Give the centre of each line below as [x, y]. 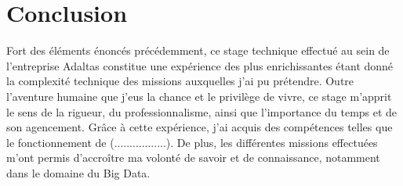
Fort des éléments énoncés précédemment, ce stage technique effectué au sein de [198, 50]
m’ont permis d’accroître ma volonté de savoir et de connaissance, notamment [193, 157]
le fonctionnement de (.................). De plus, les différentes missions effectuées [192, 142]
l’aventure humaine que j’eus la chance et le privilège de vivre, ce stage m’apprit [199, 96]
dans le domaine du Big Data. [78, 172]
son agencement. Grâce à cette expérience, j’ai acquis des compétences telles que [200, 127]
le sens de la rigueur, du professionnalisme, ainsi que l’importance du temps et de [202, 111]
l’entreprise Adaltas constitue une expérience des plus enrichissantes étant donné [200, 65]
